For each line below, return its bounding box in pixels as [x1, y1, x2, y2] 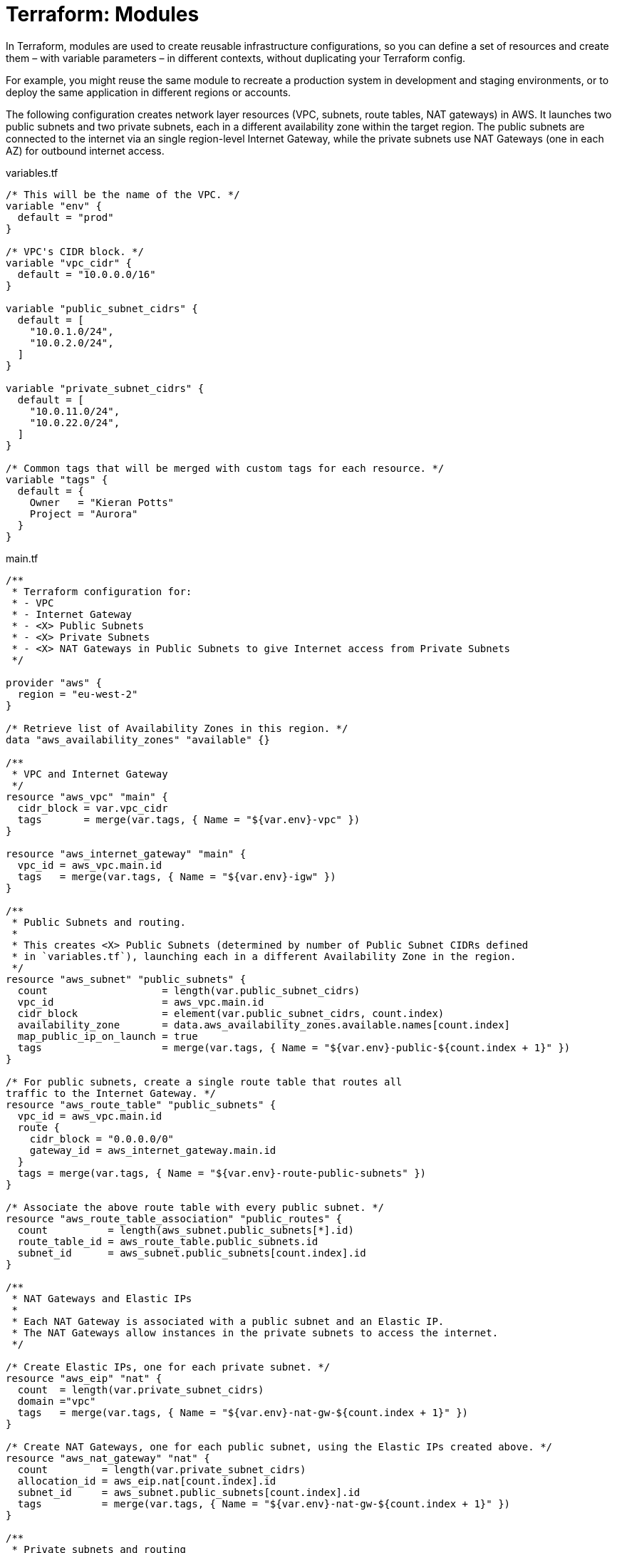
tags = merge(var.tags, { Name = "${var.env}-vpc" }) [17, 813, 361, 825]
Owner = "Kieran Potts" [29, 496, 175, 508]
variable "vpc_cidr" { [6, 257, 133, 269]
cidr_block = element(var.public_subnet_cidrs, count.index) [17, 1007, 445, 1019]
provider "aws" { [6, 676, 102, 688]
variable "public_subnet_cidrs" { [6, 302, 198, 314]
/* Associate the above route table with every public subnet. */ [6, 1201, 385, 1213]
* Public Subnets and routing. [11, 916, 186, 928]
